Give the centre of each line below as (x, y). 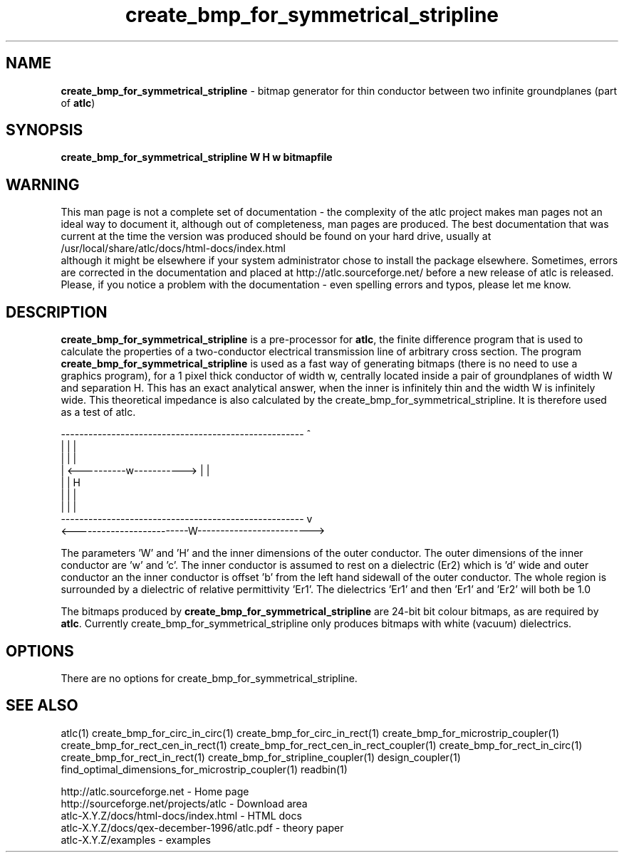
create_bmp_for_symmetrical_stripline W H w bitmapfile (197, 157)
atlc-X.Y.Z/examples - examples (136, 839)
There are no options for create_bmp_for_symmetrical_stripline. (209, 678)
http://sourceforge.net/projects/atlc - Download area (184, 803)
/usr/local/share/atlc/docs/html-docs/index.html (173, 248)
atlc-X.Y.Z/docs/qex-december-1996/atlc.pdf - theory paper (202, 827)
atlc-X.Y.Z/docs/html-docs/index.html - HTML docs (181, 815)
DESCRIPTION (57, 312)
